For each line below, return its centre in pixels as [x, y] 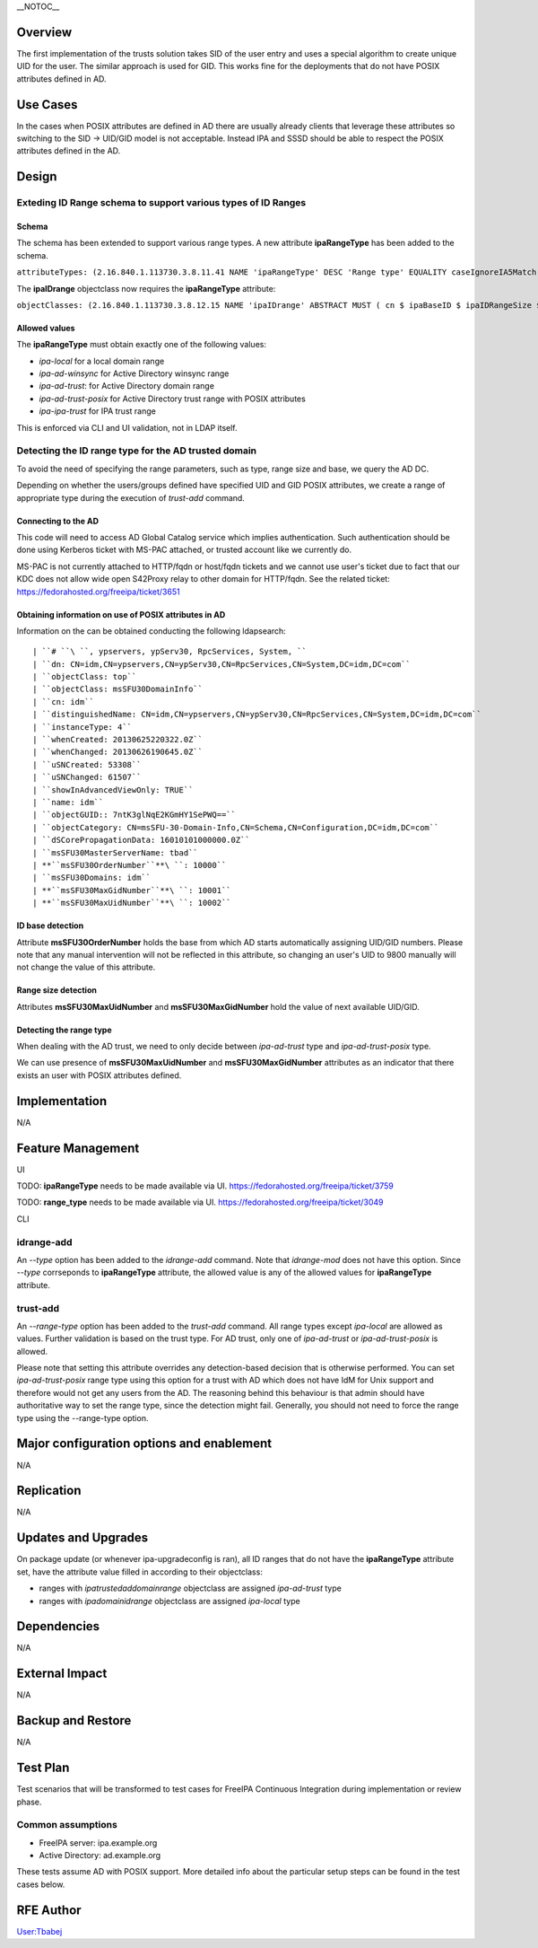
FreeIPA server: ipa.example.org [98, 1843]
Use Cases [47, 105]
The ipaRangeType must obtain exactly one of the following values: [141, 345]
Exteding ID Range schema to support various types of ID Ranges [161, 203]
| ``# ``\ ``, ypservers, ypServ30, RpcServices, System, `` [169, 652]
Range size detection [57, 990]
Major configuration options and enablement [144, 1444]
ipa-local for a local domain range [102, 361]
